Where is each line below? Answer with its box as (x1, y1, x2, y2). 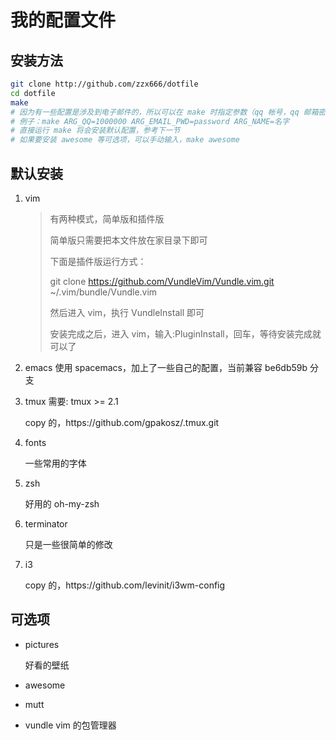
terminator (24, 517, 68, 530)
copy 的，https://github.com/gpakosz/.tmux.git (24, 416, 220, 428)
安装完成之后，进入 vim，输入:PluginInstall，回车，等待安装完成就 (49, 327, 322, 340)
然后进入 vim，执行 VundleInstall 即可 (49, 306, 205, 318)
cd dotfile (10, 88, 56, 98)
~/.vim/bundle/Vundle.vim (49, 286, 158, 298)
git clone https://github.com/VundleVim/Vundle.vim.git (49, 275, 275, 287)
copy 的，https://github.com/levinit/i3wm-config (24, 579, 226, 591)
